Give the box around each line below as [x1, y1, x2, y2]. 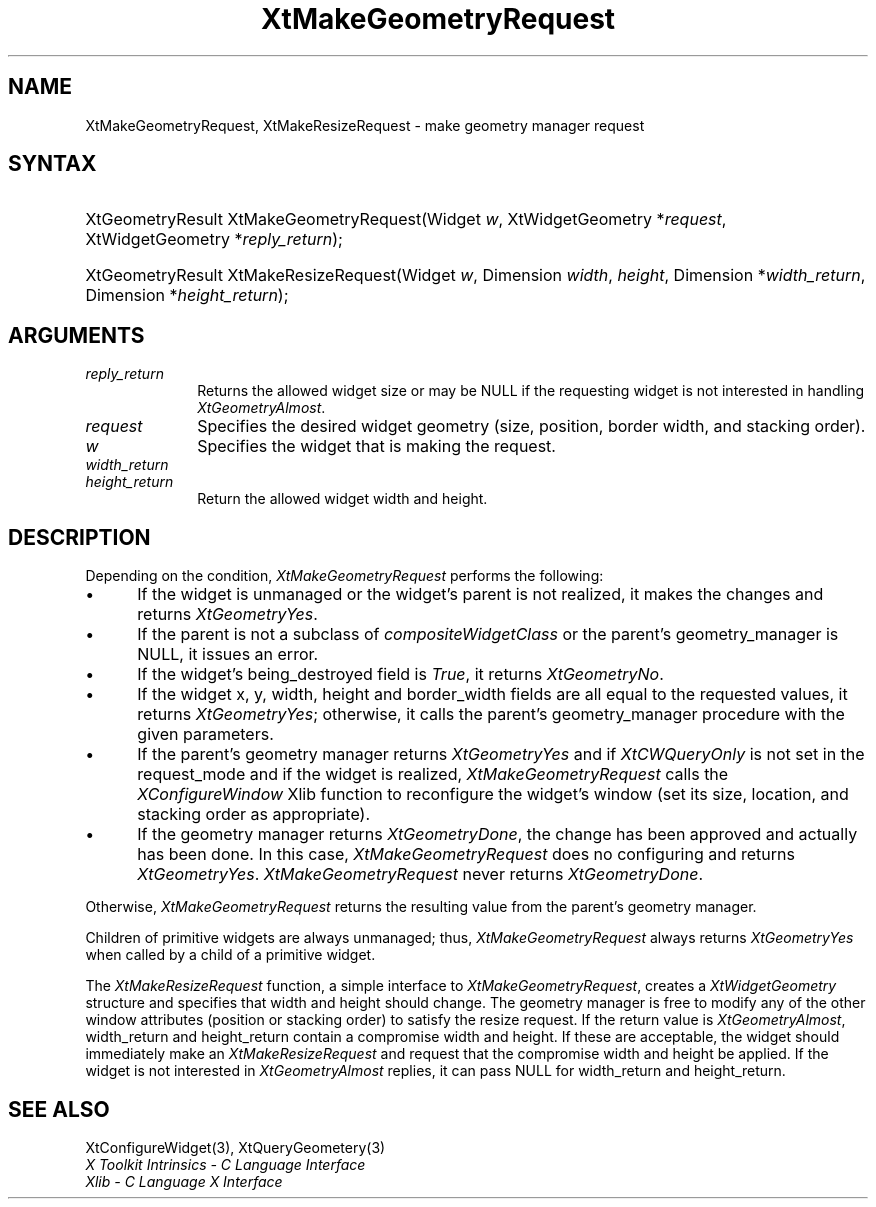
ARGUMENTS [8, 322, 145, 348]
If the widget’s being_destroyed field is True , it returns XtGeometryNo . [137, 664, 664, 685]
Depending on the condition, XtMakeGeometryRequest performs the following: [85, 567, 604, 585]
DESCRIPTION [8, 524, 151, 550]
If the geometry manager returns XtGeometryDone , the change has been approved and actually [137, 824, 858, 845]
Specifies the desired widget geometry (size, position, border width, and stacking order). [197, 416, 866, 437]
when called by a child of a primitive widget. [85, 946, 376, 964]
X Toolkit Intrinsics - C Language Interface [85, 1155, 366, 1173]
